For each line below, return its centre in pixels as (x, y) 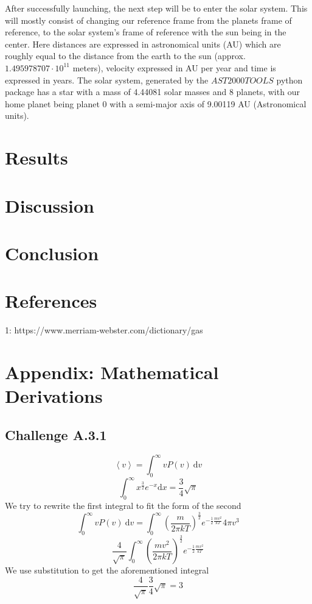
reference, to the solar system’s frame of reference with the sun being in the (146, 32)
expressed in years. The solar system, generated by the (107, 80)
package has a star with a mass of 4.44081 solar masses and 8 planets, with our (152, 92)
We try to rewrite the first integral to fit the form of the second (123, 506)
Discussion (50, 205)
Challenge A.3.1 (56, 434)
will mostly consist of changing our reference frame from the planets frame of (148, 20)
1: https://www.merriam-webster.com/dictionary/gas (104, 330)
